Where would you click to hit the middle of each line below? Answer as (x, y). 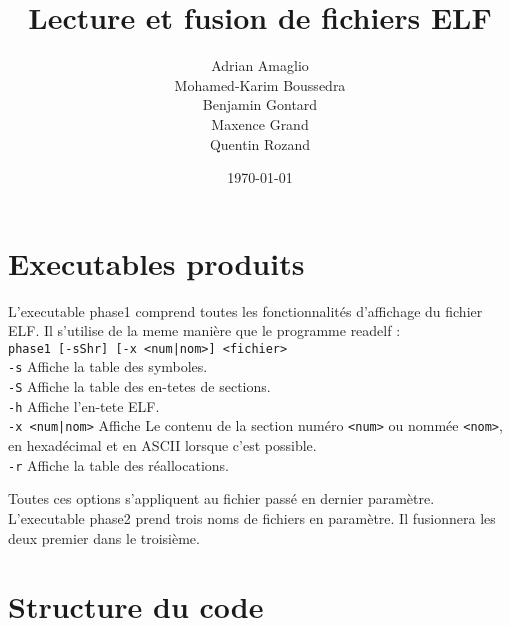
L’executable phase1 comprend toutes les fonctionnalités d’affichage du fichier (245, 310)
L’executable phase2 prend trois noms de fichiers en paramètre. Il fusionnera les (252, 517)
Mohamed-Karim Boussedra (260, 84)
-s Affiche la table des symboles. (108, 366)
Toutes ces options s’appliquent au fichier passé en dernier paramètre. (221, 498)
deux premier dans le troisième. (104, 537)
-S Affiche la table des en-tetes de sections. (139, 386)
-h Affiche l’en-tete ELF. (84, 405)
